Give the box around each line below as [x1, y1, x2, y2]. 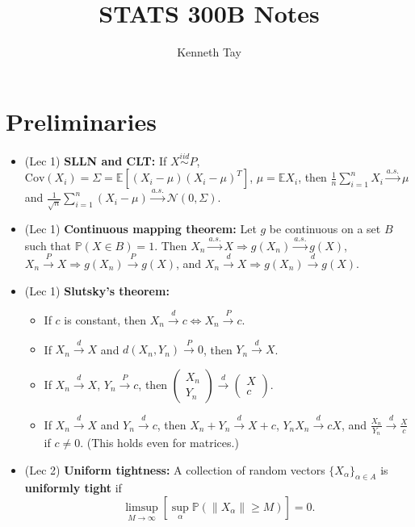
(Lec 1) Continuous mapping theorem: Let [24, 220, 257, 237]
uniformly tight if [24, 479, 122, 496]
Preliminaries [6, 104, 157, 137]
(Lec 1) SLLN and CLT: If [24, 152, 167, 169]
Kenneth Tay [177, 44, 241, 61]
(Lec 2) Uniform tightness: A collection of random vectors [24, 461, 325, 478]
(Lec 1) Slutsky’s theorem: [24, 282, 170, 299]
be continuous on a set [269, 220, 381, 237]
